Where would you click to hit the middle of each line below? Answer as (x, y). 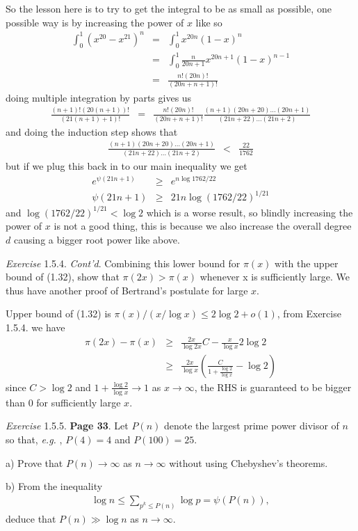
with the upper (307, 263)
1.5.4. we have (35, 327)
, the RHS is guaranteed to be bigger (273, 387)
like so (209, 22)
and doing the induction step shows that (92, 131)
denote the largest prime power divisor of (251, 426)
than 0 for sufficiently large (63, 402)
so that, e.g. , (34, 439)
